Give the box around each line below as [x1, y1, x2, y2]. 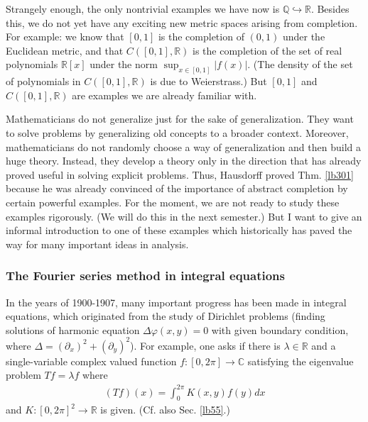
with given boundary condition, [211, 322, 349, 337]
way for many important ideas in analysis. [6, 236, 189, 251]
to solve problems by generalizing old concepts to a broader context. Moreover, [6, 126, 349, 140]
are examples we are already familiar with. [72, 87, 257, 102]
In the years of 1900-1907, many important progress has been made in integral [6, 294, 347, 309]
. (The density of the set [247, 57, 353, 72]
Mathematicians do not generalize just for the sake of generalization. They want [6, 111, 354, 126]
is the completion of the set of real [193, 43, 342, 57]
